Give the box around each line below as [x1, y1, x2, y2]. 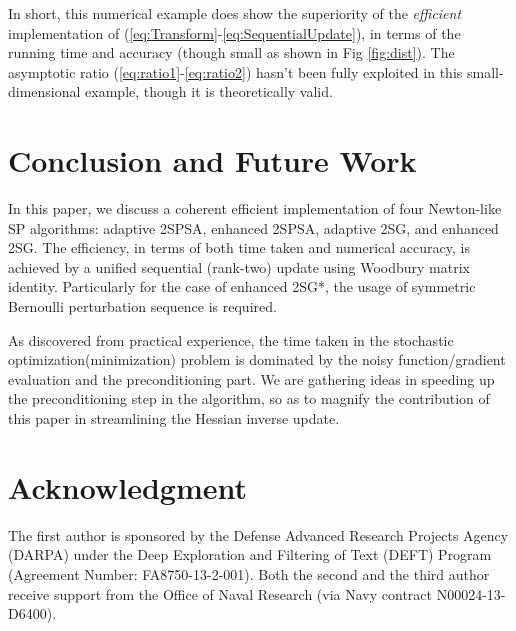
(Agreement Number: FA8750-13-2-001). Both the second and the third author [8, 563, 490, 584]
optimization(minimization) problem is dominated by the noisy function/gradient [8, 349, 506, 370]
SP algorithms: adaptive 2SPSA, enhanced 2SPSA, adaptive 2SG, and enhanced [8, 217, 499, 238]
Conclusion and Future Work [8, 140, 417, 181]
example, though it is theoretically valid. [85, 81, 333, 102]
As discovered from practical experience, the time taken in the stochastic [8, 329, 454, 350]
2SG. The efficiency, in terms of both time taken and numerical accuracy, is [8, 237, 470, 258]
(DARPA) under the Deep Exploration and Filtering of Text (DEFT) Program [8, 544, 492, 565]
